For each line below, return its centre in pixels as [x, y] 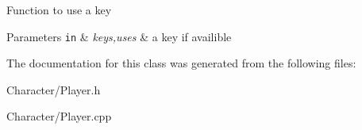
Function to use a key [59, 10]
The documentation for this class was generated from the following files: [181, 63]
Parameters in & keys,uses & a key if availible [119, 36]
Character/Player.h [54, 89]
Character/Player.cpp [59, 116]
